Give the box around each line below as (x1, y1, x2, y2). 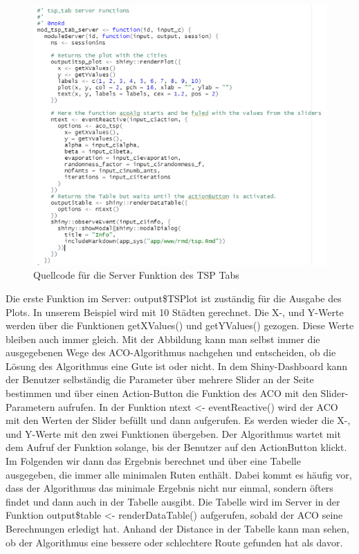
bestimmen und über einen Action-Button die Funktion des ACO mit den (6, 386, 317, 400)
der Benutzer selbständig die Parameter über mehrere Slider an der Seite (6, 372, 314, 387)
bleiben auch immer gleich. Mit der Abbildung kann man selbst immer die (6, 331, 320, 346)
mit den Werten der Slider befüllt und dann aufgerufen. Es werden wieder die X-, (6, 413, 351, 427)
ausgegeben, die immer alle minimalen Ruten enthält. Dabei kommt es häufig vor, (6, 467, 352, 481)
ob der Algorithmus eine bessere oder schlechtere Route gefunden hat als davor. (6, 535, 343, 549)
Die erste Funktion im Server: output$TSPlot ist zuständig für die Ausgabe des (6, 290, 342, 305)
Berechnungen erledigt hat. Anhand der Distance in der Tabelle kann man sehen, (6, 521, 349, 536)
